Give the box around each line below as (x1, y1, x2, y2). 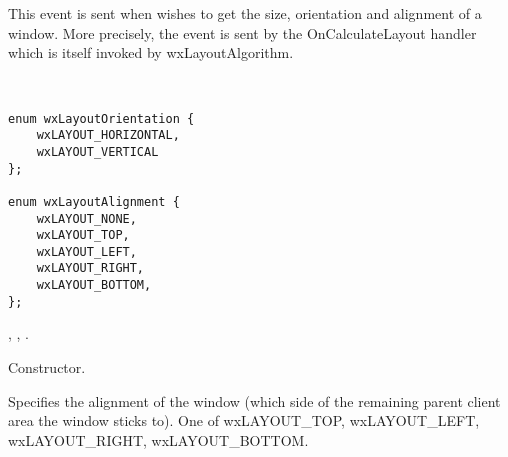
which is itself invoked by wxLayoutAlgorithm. (8, 42, 294, 63)
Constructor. (8, 357, 86, 378)
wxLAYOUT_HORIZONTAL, (36, 128, 180, 143)
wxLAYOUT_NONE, (36, 211, 137, 226)
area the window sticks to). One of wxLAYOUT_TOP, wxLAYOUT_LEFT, (8, 410, 480, 431)
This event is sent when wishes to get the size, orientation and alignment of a (8, 3, 482, 24)
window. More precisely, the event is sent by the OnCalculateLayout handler (8, 22, 477, 43)
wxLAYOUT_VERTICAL (36, 144, 159, 159)
